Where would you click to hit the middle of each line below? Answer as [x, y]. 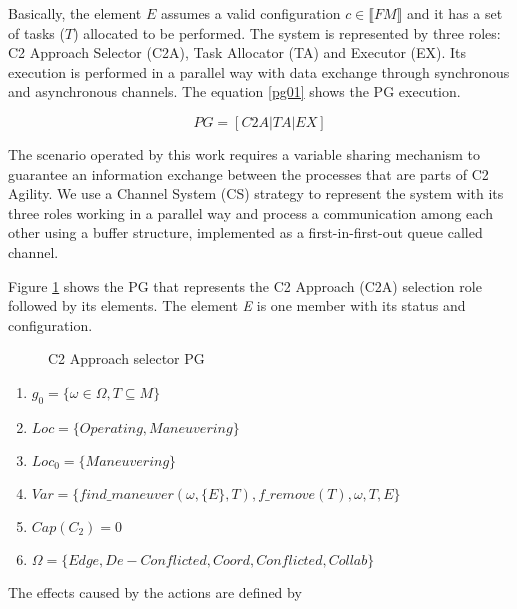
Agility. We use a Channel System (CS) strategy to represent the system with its [256, 193]
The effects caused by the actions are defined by [155, 591]
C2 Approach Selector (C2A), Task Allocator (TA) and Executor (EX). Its [237, 52]
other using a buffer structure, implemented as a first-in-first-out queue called [245, 232]
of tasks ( [36, 32]
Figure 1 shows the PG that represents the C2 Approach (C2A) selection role [245, 285]
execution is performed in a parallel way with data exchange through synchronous [259, 71]
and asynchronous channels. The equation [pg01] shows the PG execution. [234, 91]
